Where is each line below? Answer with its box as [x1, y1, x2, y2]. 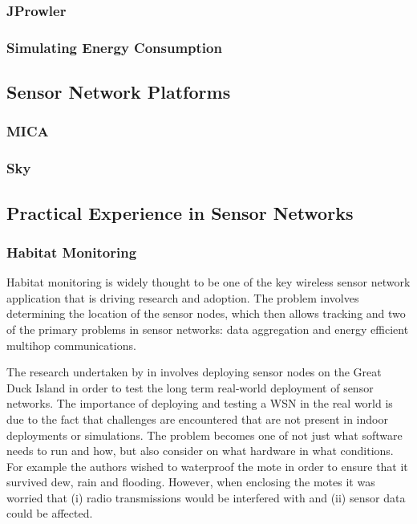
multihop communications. [6, 336, 136, 353]
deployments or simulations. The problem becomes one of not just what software [6, 426, 403, 443]
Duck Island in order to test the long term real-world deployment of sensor [6, 379, 374, 396]
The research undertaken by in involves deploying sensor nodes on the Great [6, 364, 382, 380]
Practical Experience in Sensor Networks [6, 200, 354, 225]
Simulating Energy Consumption [6, 37, 222, 57]
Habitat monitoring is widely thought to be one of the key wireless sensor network [6, 274, 411, 290]
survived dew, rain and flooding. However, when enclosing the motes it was [6, 473, 375, 490]
